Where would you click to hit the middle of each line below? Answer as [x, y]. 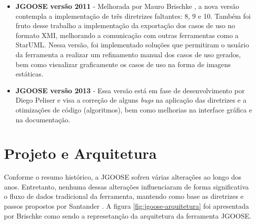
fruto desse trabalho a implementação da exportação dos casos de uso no [125, 25]
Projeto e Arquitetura [80, 153]
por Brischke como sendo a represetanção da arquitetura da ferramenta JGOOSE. [128, 215]
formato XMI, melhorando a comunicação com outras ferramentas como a [127, 35]
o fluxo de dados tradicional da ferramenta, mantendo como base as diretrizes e [124, 196]
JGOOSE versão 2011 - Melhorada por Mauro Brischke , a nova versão [127, 6]
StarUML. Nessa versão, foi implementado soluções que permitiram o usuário [132, 45]
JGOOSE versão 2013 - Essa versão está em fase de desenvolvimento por [130, 90]
